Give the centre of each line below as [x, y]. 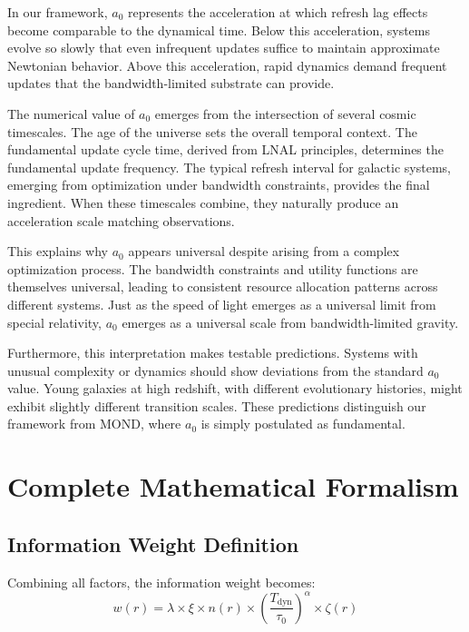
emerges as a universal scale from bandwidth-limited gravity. [290, 322]
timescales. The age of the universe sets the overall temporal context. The [212, 131]
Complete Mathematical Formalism [233, 486]
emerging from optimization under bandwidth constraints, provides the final [219, 185]
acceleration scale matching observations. [121, 220]
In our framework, [58, 12]
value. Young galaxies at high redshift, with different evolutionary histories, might [235, 388]
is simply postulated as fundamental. [303, 424]
